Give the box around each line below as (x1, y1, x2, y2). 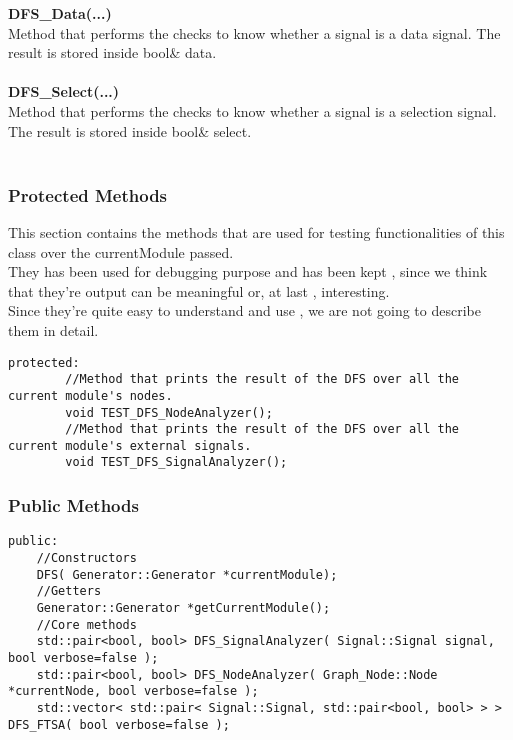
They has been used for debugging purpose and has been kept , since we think (8, 261, 488, 282)
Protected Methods (8, 182, 168, 207)
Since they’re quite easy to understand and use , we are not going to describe (8, 300, 481, 321)
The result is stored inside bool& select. (8, 120, 252, 141)
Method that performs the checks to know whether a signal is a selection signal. (8, 100, 497, 121)
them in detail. (8, 319, 99, 340)
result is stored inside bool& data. (8, 42, 217, 63)
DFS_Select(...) (8, 81, 120, 102)
